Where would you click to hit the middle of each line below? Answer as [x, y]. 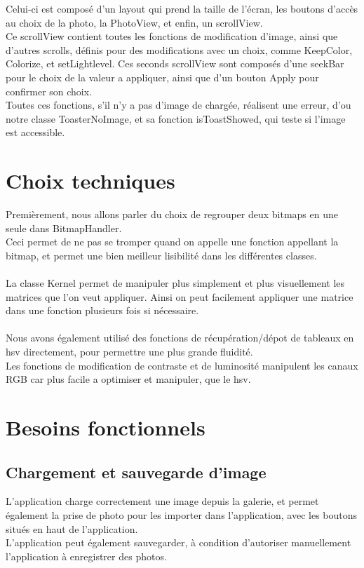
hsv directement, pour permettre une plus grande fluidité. [129, 351]
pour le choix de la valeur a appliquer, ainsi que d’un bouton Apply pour [162, 77]
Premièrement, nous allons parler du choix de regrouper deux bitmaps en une [172, 214]
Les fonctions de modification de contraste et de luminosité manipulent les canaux [182, 365]
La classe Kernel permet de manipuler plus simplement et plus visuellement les [175, 283]
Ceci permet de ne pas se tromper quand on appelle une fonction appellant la [172, 242]
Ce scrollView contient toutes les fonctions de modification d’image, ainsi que [172, 36]
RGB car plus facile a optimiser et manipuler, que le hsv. [128, 379]
